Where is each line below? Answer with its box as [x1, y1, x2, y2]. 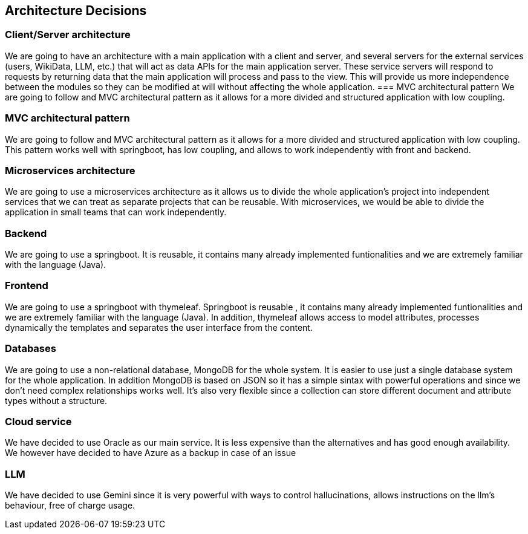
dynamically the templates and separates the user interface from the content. [5, 322, 313, 333]
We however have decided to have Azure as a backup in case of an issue [5, 448, 296, 458]
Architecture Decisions [5, 3, 147, 18]
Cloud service [5, 415, 72, 428]
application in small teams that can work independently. [5, 207, 227, 218]
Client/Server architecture [5, 28, 131, 41]
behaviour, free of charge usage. [5, 500, 135, 511]
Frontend [5, 279, 48, 292]
